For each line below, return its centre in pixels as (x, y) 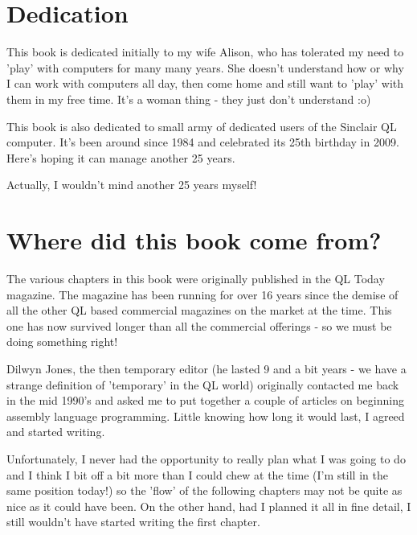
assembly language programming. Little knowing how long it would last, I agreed (206, 416)
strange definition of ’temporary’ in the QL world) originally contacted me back (203, 384)
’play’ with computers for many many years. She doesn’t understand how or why (205, 67)
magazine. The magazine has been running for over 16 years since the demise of (202, 294)
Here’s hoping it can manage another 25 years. (121, 157)
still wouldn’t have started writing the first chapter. (133, 522)
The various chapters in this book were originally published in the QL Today (196, 278)
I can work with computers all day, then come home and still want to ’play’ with (205, 83)
